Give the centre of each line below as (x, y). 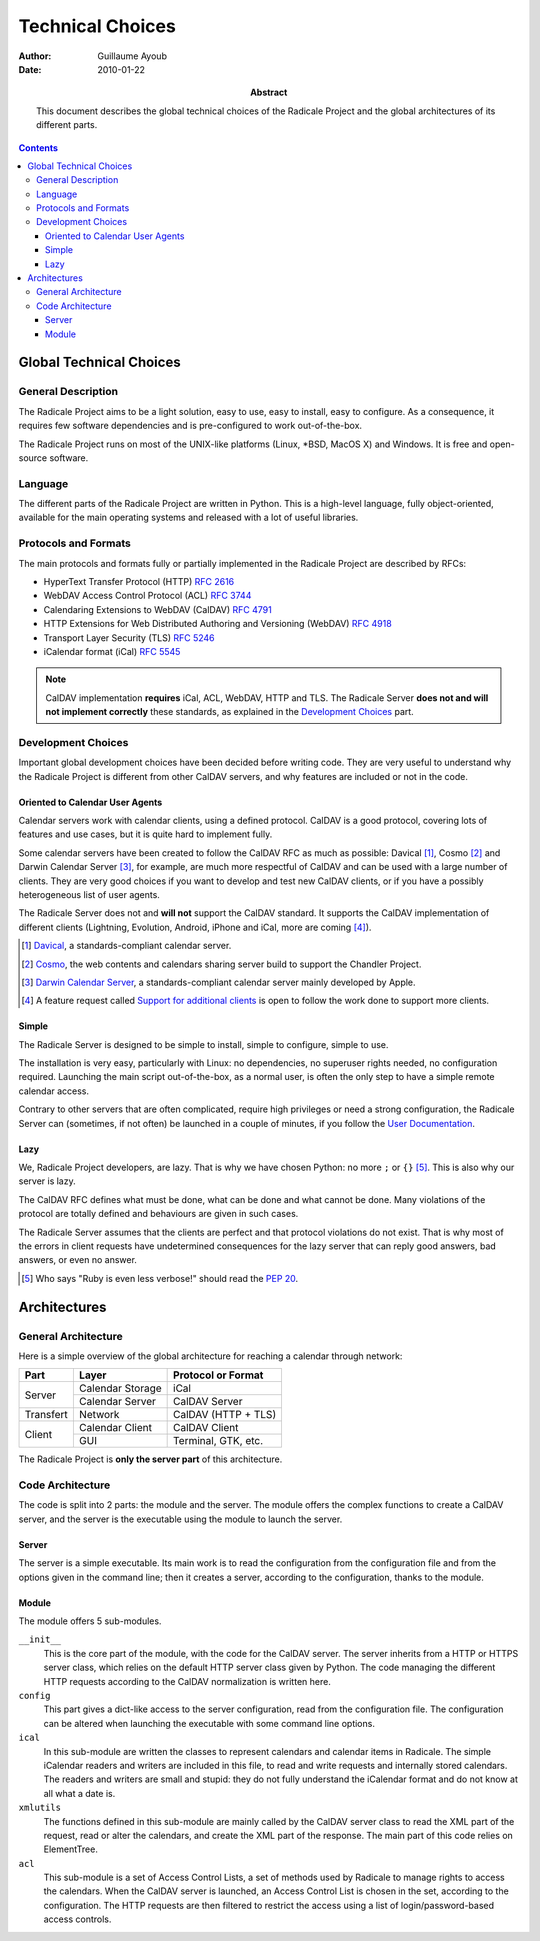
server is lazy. (47, 1181)
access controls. (77, 1919)
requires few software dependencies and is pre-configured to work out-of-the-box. (190, 426)
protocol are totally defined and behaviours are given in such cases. (158, 1214)
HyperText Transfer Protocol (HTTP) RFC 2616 (139, 581)
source (33, 457)
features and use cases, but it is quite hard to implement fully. (145, 834)
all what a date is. (79, 1793)
